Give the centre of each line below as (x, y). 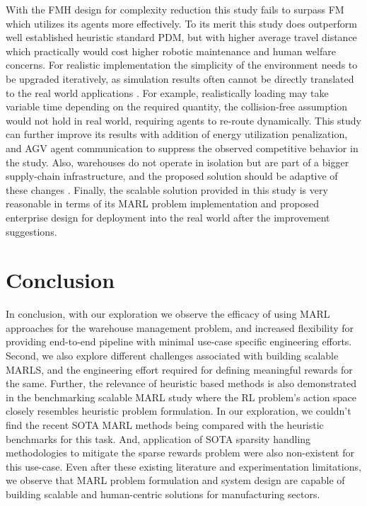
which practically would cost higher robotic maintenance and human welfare (171, 51)
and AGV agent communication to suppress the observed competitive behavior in (182, 148)
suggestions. (31, 231)
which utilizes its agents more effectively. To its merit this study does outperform (181, 23)
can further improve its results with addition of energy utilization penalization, (177, 134)
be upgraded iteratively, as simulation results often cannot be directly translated (180, 78)
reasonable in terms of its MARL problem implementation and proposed (163, 203)
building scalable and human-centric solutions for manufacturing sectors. (163, 494)
